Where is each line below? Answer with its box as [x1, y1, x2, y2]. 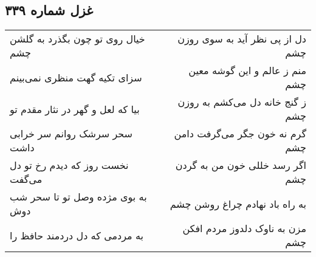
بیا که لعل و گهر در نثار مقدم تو [10, 101, 140, 116]
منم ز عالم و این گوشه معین [188, 63, 306, 78]
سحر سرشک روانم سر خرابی [10, 126, 133, 141]
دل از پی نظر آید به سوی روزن [177, 32, 306, 46]
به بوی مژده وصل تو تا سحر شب [10, 190, 147, 204]
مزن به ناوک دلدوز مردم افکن [182, 221, 306, 236]
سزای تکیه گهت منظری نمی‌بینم [10, 70, 142, 84]
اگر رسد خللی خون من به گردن [175, 158, 306, 173]
